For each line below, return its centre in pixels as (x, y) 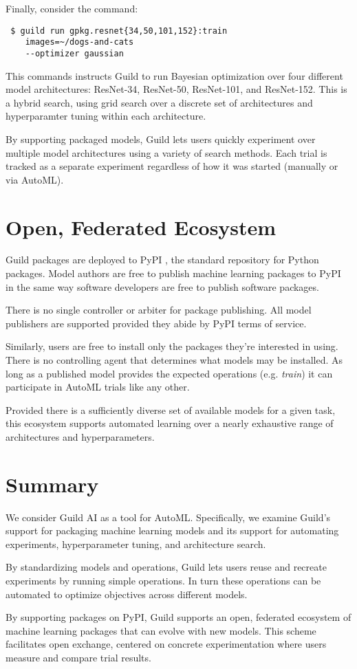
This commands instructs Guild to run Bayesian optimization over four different (174, 75)
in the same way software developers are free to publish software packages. (162, 286)
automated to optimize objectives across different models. (127, 594)
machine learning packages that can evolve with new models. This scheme (161, 630)
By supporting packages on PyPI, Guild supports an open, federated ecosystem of (178, 617)
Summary (52, 484)
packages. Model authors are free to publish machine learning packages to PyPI (173, 273)
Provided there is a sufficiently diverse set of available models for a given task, (171, 409)
